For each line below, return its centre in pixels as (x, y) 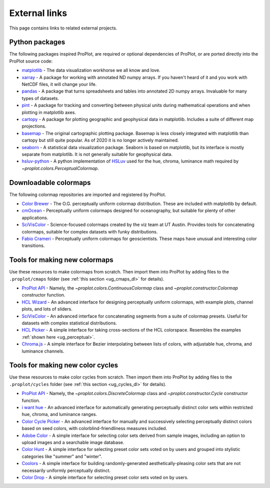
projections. (34, 126)
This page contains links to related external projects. (63, 28)
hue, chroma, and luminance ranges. (59, 414)
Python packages (37, 42)
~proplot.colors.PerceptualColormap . (60, 168)
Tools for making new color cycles (64, 365)
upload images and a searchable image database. (73, 442)
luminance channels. (43, 351)
